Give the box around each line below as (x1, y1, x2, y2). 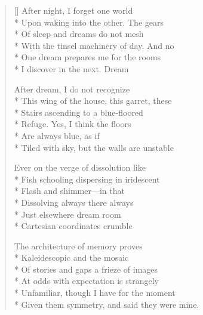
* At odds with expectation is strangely (14, 274, 159, 287)
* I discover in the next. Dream (14, 62, 129, 75)
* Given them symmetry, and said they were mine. (14, 298, 199, 310)
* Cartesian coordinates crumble (14, 220, 133, 232)
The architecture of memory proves (14, 239, 143, 252)
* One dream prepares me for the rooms (14, 51, 161, 63)
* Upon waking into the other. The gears (14, 16, 164, 28)
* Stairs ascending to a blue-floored (14, 106, 143, 118)
